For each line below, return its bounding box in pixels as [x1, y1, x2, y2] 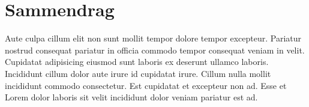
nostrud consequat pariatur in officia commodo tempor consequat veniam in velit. [5, 43, 305, 56]
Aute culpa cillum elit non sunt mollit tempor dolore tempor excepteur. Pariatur [5, 32, 302, 44]
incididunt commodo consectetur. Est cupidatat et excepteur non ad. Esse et [5, 79, 287, 91]
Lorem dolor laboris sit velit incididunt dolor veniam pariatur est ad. [5, 91, 258, 103]
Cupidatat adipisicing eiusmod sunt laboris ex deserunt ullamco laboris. [5, 55, 269, 68]
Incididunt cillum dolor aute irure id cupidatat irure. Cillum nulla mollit [5, 67, 271, 79]
